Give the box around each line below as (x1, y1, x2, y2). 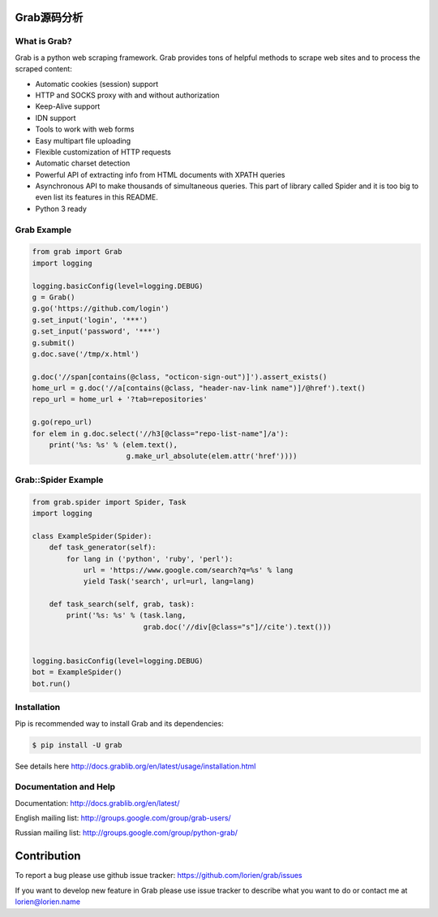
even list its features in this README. (35, 192, 158, 202)
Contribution (15, 849, 81, 863)
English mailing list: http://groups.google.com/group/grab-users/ (15, 813, 231, 823)
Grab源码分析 (15, 11, 84, 24)
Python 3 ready (35, 204, 87, 213)
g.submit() (32, 338, 75, 347)
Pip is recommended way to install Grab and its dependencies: (15, 718, 224, 728)
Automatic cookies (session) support (35, 79, 158, 88)
